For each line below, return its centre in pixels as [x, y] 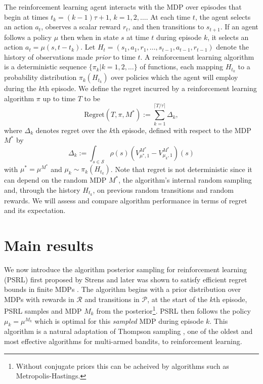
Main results [49, 245]
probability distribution [40, 77]
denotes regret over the [71, 130]
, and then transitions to [166, 27]
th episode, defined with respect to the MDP [182, 130]
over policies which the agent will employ [174, 77]
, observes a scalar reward [81, 27]
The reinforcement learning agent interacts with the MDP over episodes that [123, 7]
